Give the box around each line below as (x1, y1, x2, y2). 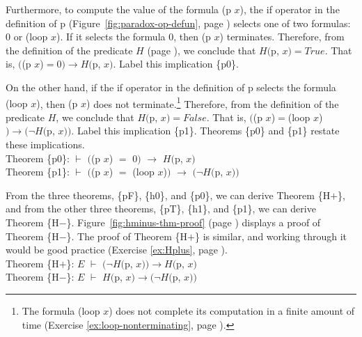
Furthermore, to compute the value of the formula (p (6, 2, 231, 16)
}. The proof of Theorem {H (66, 228, 188, 243)
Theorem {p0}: (6, 150, 70, 165)
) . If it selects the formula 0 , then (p (56, 29, 211, 44)
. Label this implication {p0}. (113, 56, 239, 71)
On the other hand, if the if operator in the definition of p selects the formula (6, 79, 336, 94)
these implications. (6, 137, 85, 151)
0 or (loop (6, 29, 48, 44)
